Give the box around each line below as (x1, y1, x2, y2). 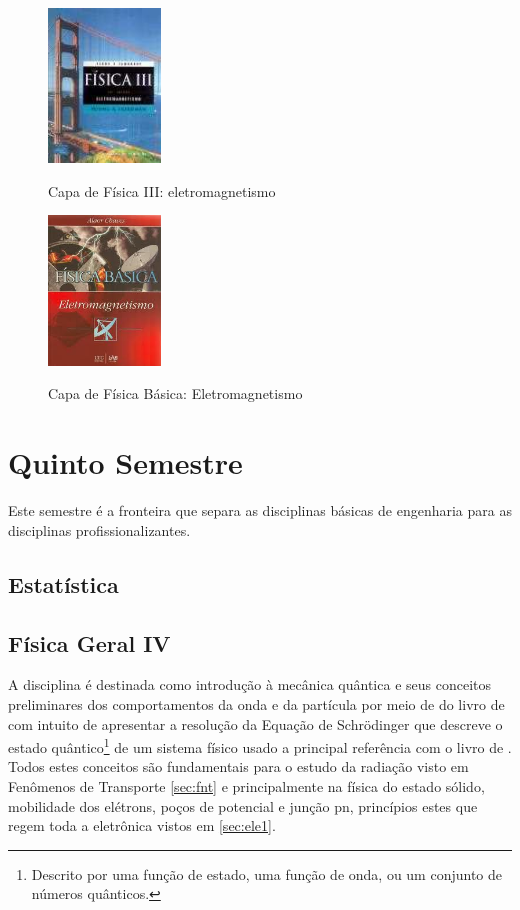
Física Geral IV (8, 627, 171, 658)
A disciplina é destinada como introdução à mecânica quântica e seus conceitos (8, 674, 491, 695)
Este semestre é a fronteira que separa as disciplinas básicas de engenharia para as (8, 500, 512, 521)
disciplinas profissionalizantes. (8, 519, 191, 540)
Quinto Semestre (8, 442, 243, 483)
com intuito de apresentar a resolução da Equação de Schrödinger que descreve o (8, 713, 503, 734)
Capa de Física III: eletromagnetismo (48, 180, 276, 201)
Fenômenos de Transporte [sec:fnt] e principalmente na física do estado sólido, (8, 775, 485, 796)
